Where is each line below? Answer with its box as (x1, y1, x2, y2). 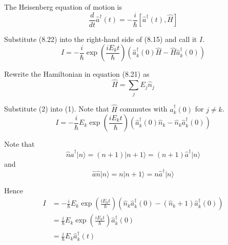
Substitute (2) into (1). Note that (4, 103, 109, 114)
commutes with (119, 103, 168, 114)
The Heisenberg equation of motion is (4, 2, 122, 12)
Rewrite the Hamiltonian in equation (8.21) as (4, 69, 150, 79)
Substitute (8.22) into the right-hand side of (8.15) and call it (4, 33, 197, 44)
